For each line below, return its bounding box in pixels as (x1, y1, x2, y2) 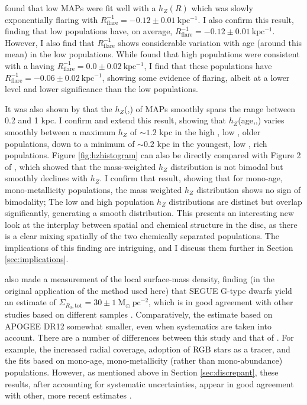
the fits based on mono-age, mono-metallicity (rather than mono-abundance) (5, 354, 283, 367)
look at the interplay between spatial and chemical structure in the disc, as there (5, 218, 298, 230)
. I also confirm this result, (198, 13, 294, 25)
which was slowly (191, 2, 253, 14)
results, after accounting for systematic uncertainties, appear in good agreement (5, 377, 294, 390)
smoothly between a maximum (5, 125, 116, 138)
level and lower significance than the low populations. (5, 83, 198, 95)
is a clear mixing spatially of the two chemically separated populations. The (5, 230, 279, 242)
